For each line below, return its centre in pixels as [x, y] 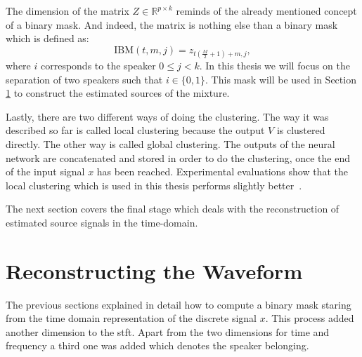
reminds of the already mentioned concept [266, 11]
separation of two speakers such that [84, 79]
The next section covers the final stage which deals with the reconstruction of [173, 209]
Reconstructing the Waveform [154, 270]
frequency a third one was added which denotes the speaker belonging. [157, 345]
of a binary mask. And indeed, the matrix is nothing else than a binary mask [172, 24]
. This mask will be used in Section [281, 79]
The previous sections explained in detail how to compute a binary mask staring [179, 304]
